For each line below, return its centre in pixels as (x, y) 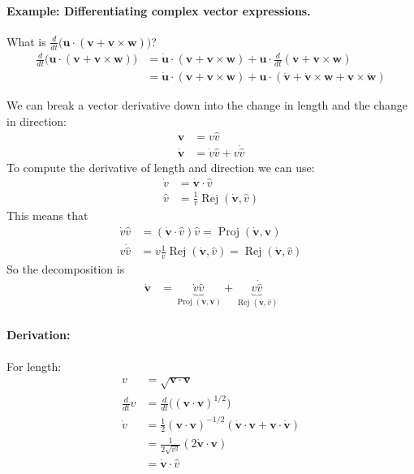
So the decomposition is (66, 269)
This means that (47, 215)
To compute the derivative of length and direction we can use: (161, 168)
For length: (34, 366)
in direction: (37, 121)
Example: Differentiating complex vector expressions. (159, 10)
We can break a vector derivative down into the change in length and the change (207, 105)
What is (26, 41)
